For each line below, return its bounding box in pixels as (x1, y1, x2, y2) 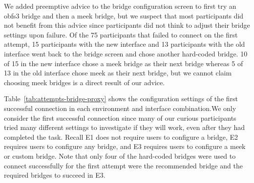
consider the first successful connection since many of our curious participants (4, 112, 236, 123)
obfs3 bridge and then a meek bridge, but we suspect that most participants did (4, 10, 244, 20)
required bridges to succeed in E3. (4, 170, 106, 180)
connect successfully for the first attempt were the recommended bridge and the (4, 160, 243, 170)
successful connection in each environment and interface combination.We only (4, 103, 236, 113)
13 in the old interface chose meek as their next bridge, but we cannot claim (4, 68, 232, 78)
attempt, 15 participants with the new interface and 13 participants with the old (4, 39, 245, 49)
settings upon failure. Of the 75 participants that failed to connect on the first (4, 29, 238, 39)
